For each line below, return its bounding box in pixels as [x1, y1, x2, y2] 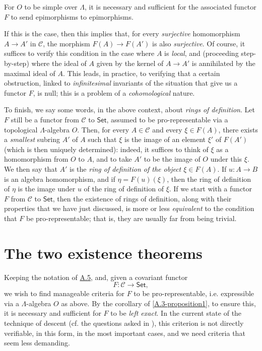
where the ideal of [31, 57, 87, 68]
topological [4, 124, 38, 134]
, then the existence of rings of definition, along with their [52, 193, 232, 203]
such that [88, 134, 117, 145]
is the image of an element [124, 134, 206, 145]
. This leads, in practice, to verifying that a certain [63, 67, 220, 78]
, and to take [92, 154, 132, 164]
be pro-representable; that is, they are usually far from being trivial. [26, 213, 237, 223]
